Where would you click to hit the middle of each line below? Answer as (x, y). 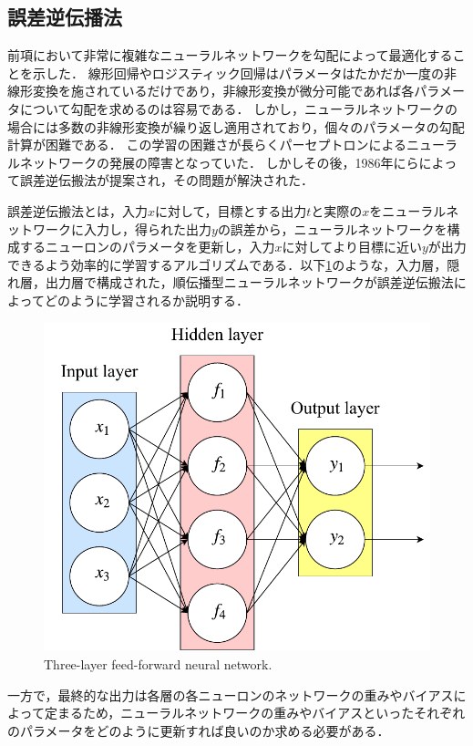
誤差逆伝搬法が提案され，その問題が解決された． (166, 180)
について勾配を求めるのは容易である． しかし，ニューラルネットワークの (239, 108)
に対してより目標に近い (352, 247)
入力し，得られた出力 (147, 228)
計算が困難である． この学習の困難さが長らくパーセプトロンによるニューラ (233, 145)
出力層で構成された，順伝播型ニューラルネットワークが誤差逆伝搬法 (249, 282)
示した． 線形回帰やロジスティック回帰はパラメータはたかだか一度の (238, 73)
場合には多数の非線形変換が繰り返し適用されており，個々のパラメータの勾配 (236, 126)
